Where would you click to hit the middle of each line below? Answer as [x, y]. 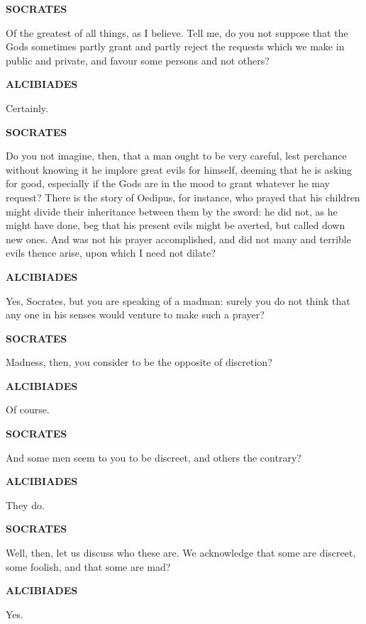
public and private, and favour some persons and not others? [138, 60]
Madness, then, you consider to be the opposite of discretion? [139, 362]
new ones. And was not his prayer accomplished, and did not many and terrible [178, 239]
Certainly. [27, 107]
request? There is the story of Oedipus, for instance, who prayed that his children [183, 197]
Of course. [28, 409]
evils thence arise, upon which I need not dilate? [111, 253]
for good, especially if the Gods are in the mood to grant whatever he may [168, 183]
